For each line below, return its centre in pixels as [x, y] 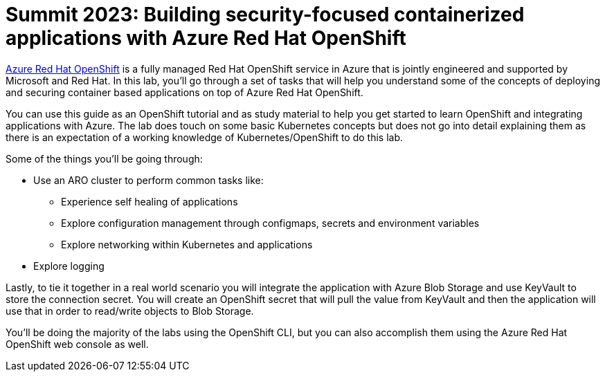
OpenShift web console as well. [77, 344]
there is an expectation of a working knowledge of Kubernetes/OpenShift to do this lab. [205, 137]
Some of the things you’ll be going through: [104, 158]
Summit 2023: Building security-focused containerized [265, 15]
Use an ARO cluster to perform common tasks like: [148, 180]
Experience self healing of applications [150, 201]
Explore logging [69, 266]
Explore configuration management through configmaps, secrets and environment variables [270, 223]
